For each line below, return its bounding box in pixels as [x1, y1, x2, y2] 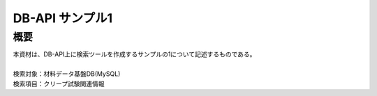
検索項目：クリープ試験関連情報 [13, 79, 105, 88]
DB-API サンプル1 [13, 10, 113, 26]
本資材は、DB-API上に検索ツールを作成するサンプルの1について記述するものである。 [13, 50, 256, 58]
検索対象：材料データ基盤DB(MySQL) [13, 70, 121, 78]
